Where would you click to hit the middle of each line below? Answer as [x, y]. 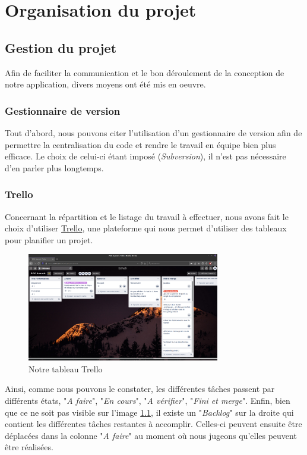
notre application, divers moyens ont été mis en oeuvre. [105, 84]
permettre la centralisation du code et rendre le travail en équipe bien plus [140, 144]
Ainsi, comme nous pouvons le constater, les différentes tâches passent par [140, 389]
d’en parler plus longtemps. [54, 167]
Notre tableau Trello [66, 368]
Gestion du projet [61, 47]
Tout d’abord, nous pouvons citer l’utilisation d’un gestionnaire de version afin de [153, 132]
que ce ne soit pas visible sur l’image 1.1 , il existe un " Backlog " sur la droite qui [149, 412]
